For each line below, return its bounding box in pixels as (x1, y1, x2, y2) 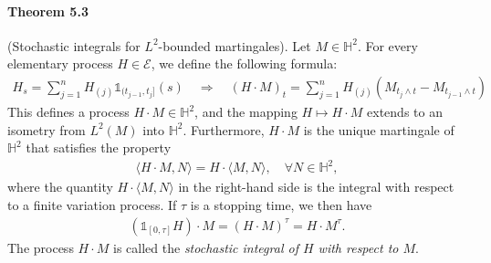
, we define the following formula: (151, 54, 338, 73)
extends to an (367, 102, 443, 121)
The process (7, 237, 74, 257)
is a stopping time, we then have (190, 195, 372, 214)
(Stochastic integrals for (7, 36, 141, 55)
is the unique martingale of (303, 120, 454, 139)
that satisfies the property (26, 138, 172, 157)
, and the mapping (194, 102, 298, 121)
